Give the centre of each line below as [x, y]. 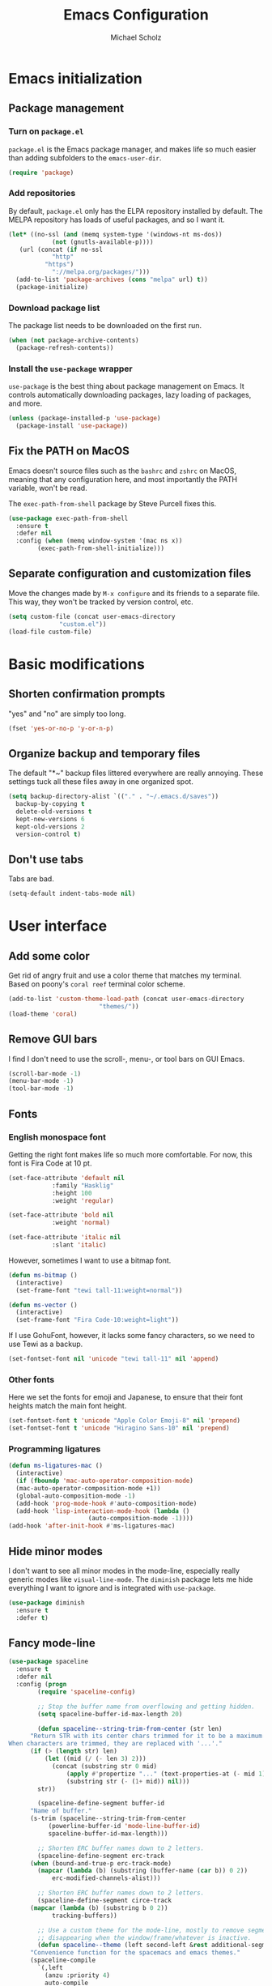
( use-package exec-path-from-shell [68, 518]
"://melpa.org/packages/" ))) [101, 272]
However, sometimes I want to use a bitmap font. [90, 1260]
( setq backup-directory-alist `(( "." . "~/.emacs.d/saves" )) [114, 797]
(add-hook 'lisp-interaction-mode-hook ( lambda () [103, 1511]
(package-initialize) [52, 287]
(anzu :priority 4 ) [77, 1975]
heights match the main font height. [68, 1406]
